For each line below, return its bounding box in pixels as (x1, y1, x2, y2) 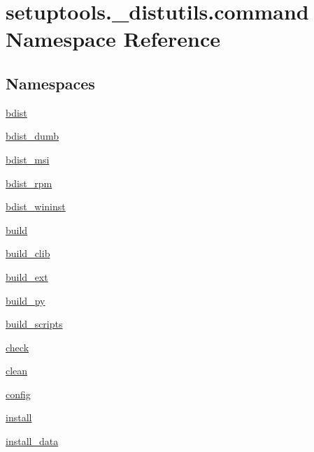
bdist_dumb (6, 129, 59, 143)
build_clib (6, 246, 50, 261)
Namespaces (6, 72, 95, 94)
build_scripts (6, 316, 63, 331)
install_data (6, 434, 59, 449)
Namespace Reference (6, 24, 220, 53)
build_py (6, 293, 45, 307)
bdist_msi (6, 152, 50, 166)
